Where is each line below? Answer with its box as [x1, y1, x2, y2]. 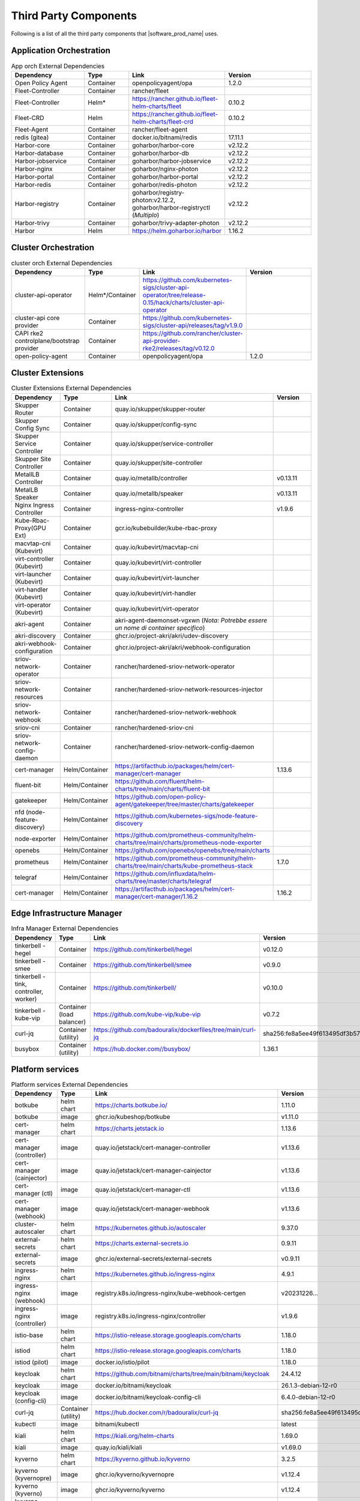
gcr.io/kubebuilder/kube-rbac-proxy [115, 524, 217, 532]
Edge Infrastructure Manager [11, 908, 122, 919]
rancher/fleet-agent [132, 125, 188, 133]
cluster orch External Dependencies [11, 259, 113, 267]
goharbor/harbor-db [132, 149, 189, 157]
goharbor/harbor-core [132, 141, 194, 149]
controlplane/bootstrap [14, 336, 80, 345]
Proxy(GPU [14, 524, 46, 532]
